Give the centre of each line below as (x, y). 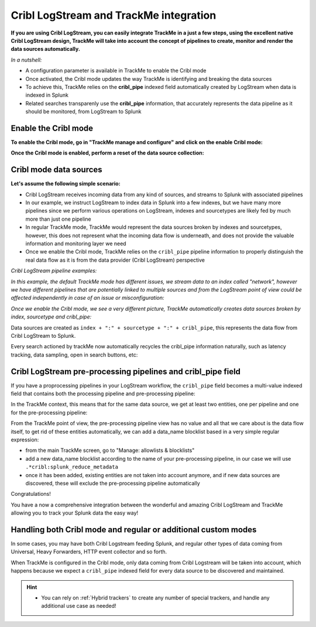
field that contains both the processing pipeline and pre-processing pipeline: (103, 393)
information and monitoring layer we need (76, 244)
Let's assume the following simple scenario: (66, 184)
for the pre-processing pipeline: (49, 412)
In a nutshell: (26, 60)
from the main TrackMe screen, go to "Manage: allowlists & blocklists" (110, 450)
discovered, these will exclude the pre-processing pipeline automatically (113, 483)
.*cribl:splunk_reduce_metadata (72, 467)
